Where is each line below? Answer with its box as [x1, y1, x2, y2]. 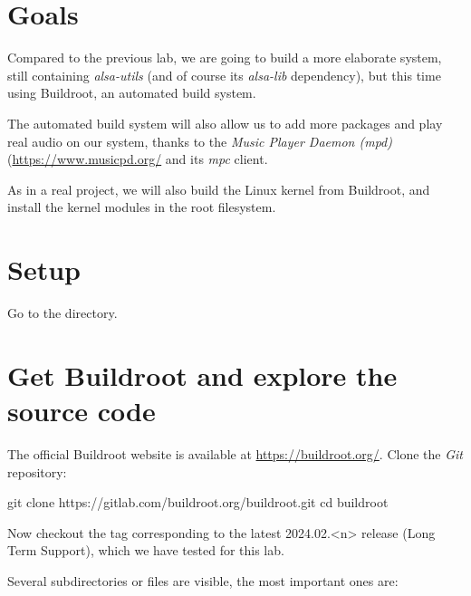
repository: [7, 462, 67, 481]
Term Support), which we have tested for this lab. [7, 541, 284, 560]
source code [7, 391, 156, 428]
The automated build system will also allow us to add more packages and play [7, 113, 443, 132]
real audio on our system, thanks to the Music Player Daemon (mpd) [7, 131, 392, 150]
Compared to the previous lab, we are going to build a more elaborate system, [7, 48, 442, 67]
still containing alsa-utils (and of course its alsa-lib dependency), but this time [7, 65, 441, 84]
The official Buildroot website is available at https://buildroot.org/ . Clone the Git [7, 444, 463, 463]
